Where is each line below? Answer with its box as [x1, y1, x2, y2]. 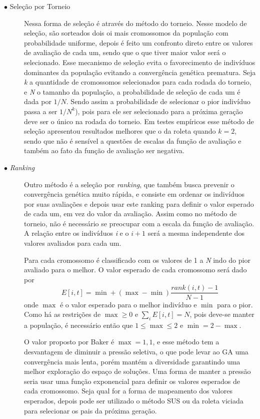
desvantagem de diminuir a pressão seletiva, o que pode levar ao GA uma [24, 346, 248, 357]
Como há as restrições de [24, 309, 101, 319]
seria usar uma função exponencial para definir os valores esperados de [24, 375, 240, 386]
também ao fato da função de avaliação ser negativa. [24, 145, 184, 156]
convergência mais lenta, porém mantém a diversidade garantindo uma [24, 356, 240, 366]
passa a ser [24, 106, 57, 116]
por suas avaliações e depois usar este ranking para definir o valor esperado [24, 198, 254, 209]
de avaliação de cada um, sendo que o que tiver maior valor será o [24, 47, 226, 58]
